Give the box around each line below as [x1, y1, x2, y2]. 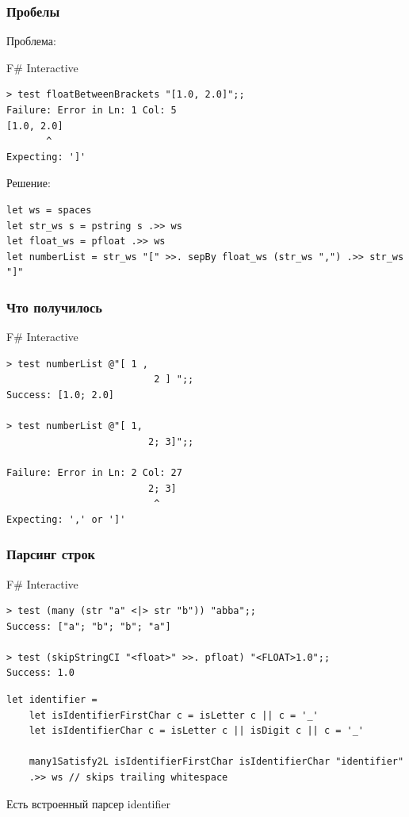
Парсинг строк [6, 544, 96, 564]
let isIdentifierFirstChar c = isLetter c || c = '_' [29, 709, 319, 721]
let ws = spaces [6, 204, 92, 216]
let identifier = [6, 694, 97, 706]
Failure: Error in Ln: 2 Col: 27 [6, 466, 182, 478]
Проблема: [6, 33, 56, 49]
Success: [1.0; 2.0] [6, 389, 115, 401]
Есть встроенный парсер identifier [6, 795, 170, 811]
